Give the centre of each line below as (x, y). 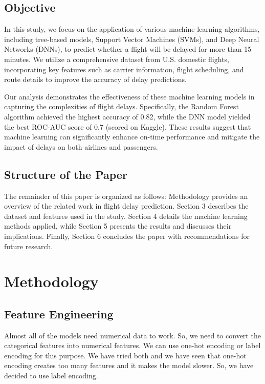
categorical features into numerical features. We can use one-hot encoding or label (132, 345)
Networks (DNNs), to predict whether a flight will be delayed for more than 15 (128, 49)
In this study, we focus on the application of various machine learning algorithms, (132, 29)
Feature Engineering (59, 314)
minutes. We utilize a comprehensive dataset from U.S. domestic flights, (117, 59)
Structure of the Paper (66, 174)
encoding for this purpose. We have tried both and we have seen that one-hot (125, 355)
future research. (29, 246)
